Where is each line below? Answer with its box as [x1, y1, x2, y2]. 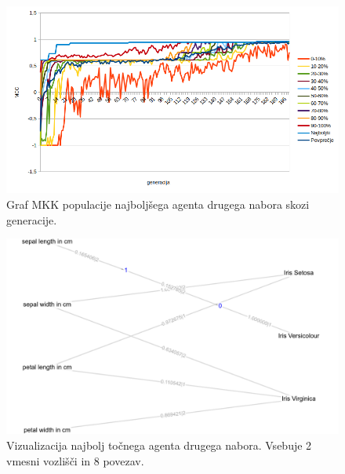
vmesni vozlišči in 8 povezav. [6, 452, 144, 469]
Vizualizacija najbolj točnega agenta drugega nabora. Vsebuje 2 [6, 436, 312, 453]
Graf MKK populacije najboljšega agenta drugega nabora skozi [6, 195, 310, 212]
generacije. [6, 211, 57, 228]
